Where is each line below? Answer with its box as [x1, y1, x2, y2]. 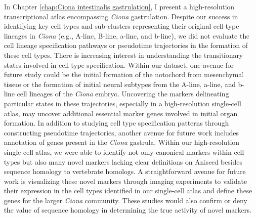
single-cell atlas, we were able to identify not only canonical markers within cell [4, 146, 244, 157]
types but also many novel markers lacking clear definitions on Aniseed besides [4, 156, 243, 167]
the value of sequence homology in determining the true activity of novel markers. [4, 205, 252, 215]
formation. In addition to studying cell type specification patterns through [4, 118, 229, 128]
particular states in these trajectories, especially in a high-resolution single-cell [4, 98, 241, 108]
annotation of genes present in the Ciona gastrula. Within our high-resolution [4, 137, 240, 147]
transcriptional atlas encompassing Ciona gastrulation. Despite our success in [4, 11, 238, 21]
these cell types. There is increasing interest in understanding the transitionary [4, 49, 243, 60]
